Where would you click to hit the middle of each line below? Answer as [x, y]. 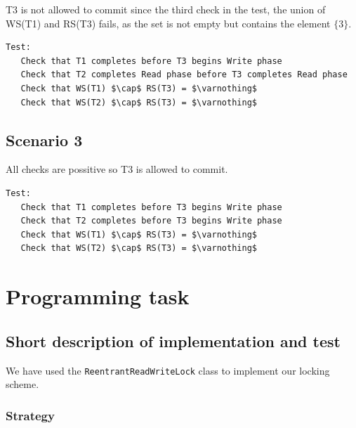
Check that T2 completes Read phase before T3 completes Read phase [184, 75]
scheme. [22, 384]
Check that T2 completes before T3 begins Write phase [151, 221]
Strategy [30, 415]
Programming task [98, 296]
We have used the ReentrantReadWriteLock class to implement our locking [168, 370]
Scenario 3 [44, 140]
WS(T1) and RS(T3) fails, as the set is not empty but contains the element [168, 23]
